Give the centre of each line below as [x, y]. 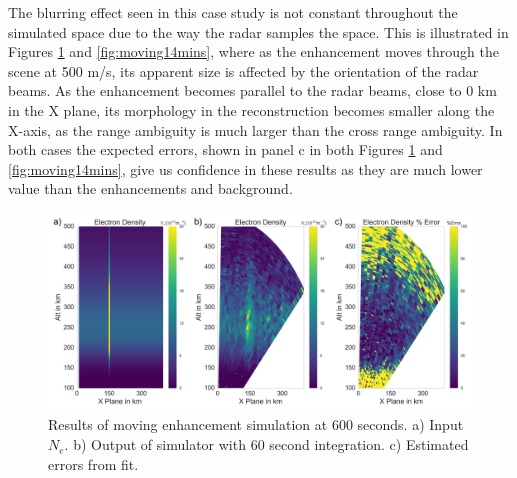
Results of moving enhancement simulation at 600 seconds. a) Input [256, 424]
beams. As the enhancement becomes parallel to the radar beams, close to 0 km [252, 90]
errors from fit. [93, 463]
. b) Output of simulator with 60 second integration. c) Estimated [266, 444]
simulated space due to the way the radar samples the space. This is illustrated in [258, 31]
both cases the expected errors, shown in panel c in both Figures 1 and [225, 149]
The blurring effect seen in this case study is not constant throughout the [233, 12]
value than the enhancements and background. [150, 188]
